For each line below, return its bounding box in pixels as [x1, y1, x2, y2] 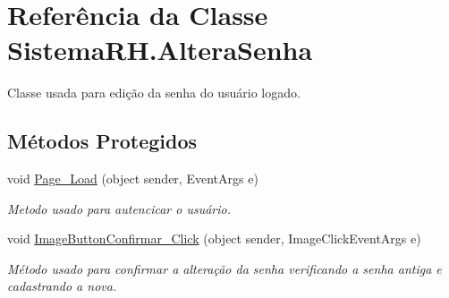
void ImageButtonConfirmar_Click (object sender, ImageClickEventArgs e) [7, 229, 421, 248]
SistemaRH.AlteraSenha [7, 31, 313, 68]
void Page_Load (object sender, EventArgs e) [7, 169, 258, 188]
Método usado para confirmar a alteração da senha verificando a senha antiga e [7, 259, 442, 277]
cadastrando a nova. [7, 277, 117, 295]
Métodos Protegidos [7, 127, 197, 155]
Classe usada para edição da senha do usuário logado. [7, 83, 301, 102]
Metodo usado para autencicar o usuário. [7, 199, 231, 217]
